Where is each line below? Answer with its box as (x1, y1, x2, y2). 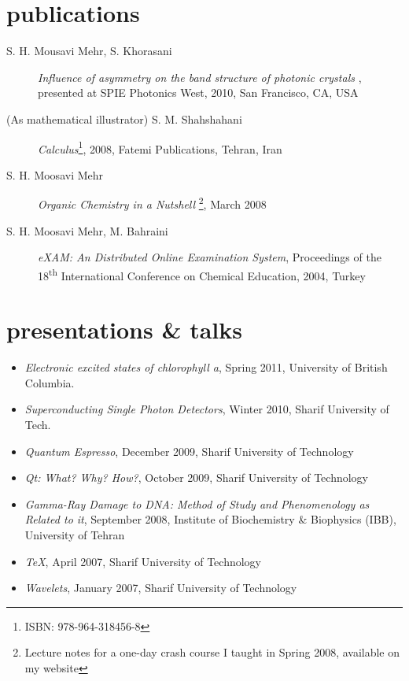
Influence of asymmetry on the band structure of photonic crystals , (38, 68, 362, 85)
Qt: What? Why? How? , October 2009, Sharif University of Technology (24, 469, 368, 486)
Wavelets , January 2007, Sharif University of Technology (24, 579, 297, 596)
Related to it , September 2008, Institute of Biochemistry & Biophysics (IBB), (24, 511, 396, 527)
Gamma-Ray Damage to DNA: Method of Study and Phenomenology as (24, 495, 370, 512)
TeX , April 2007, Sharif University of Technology (24, 553, 261, 569)
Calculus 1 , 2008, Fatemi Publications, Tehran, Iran (38, 138, 282, 157)
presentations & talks (6, 313, 242, 346)
